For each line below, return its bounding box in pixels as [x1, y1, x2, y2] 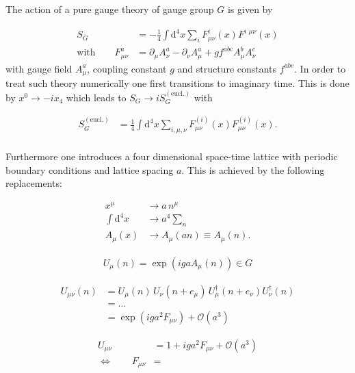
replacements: [5, 176, 62, 190]
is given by [227, 2, 273, 16]
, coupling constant [87, 61, 167, 75]
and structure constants [177, 61, 277, 75]
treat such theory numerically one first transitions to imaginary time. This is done [5, 76, 350, 90]
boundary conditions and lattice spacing [5, 162, 174, 177]
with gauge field [5, 61, 73, 75]
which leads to [66, 90, 127, 104]
